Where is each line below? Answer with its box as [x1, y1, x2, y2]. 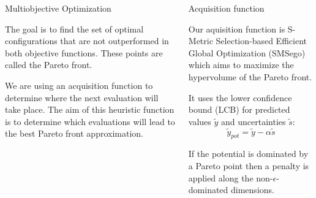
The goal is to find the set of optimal [5, 22, 144, 35]
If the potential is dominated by [188, 147, 309, 160]
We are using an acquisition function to [5, 78, 153, 91]
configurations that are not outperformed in [5, 34, 169, 47]
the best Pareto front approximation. [5, 127, 143, 140]
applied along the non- [188, 171, 273, 184]
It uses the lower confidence [188, 91, 292, 104]
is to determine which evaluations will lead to [5, 115, 175, 128]
